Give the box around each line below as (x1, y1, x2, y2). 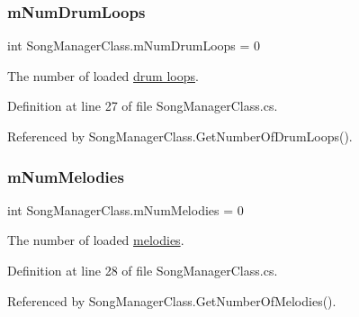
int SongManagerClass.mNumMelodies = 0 (7, 200, 244, 219)
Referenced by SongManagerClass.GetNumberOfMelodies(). (7, 291, 337, 310)
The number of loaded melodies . (7, 231, 184, 249)
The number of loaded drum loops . (7, 66, 199, 85)
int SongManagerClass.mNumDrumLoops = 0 (7, 36, 261, 55)
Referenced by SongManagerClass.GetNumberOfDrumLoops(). (7, 127, 353, 145)
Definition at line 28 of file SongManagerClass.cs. (7, 261, 278, 279)
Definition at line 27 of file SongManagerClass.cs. (7, 96, 278, 115)
